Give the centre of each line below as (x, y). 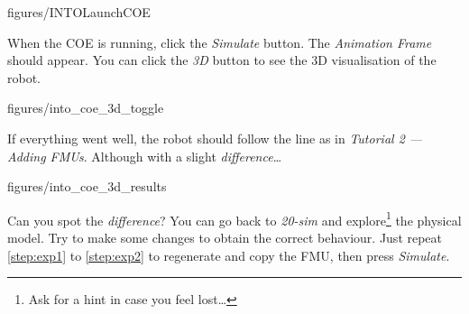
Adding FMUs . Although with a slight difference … (145, 156)
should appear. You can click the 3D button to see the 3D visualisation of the (222, 60)
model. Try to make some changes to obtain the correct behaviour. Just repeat (225, 237)
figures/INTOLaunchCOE (79, 12)
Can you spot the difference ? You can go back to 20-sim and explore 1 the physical (234, 218)
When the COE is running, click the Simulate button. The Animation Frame (220, 42)
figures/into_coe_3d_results (87, 186)
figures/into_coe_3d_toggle (86, 108)
